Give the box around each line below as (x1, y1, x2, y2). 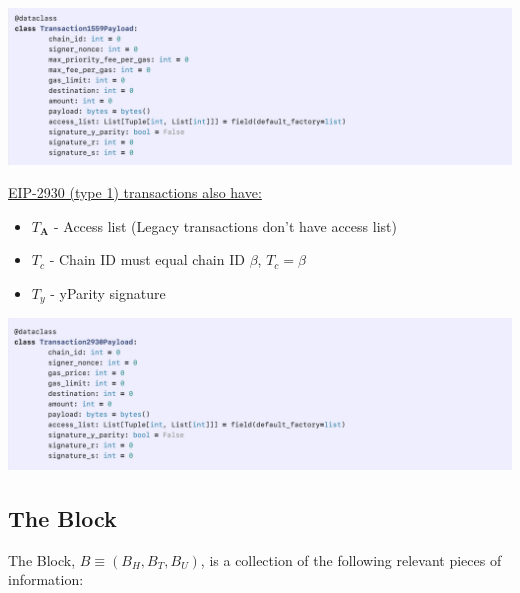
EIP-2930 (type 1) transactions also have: (8, 182, 262, 203)
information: (8, 569, 84, 590)
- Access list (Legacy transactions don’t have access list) (53, 215, 397, 236)
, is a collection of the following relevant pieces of (200, 549, 502, 570)
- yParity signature (50, 282, 166, 303)
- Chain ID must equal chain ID (49, 249, 245, 270)
